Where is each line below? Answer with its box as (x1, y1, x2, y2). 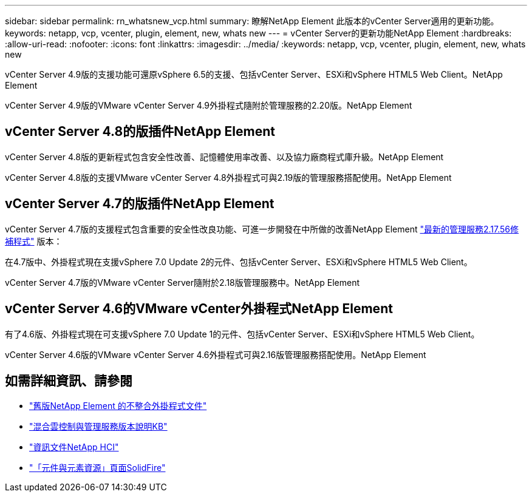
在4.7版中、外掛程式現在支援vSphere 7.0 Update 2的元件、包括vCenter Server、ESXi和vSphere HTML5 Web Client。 (5, 256, 472, 267)
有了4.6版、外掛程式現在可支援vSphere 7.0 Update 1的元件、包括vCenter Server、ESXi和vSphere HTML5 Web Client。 (5, 328, 480, 339)
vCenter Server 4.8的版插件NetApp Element (5, 124, 275, 140)
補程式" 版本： (5, 235, 63, 246)
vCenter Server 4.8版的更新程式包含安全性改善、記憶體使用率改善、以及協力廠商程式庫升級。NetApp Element (5, 151, 444, 162)
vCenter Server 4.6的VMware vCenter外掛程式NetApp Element (5, 301, 393, 317)
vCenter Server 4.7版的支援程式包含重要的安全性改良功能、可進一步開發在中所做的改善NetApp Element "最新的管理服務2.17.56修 (5, 223, 519, 234)
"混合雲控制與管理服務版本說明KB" (29, 421, 168, 432)
